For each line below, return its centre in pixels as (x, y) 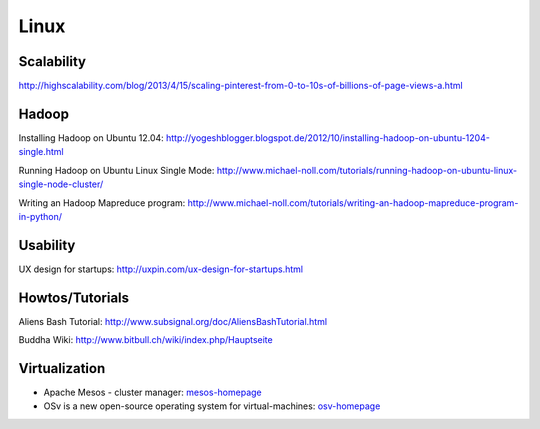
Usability (47, 245)
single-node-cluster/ (61, 184)
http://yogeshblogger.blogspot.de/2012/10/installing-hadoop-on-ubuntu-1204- (327, 137)
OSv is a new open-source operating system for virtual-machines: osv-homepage (212, 406)
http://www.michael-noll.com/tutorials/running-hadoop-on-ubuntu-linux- (367, 170)
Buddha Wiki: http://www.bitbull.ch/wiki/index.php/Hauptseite (146, 340)
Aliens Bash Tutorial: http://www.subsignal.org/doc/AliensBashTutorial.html (173, 321)
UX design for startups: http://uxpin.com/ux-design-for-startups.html (161, 269)
